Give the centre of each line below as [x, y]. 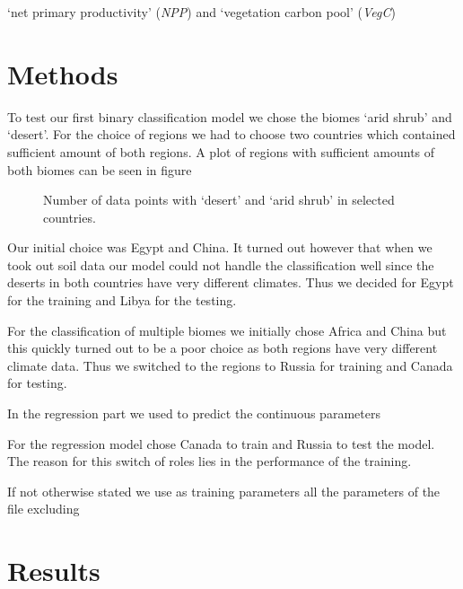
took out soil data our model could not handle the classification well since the [221, 264]
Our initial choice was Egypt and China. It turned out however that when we [220, 247]
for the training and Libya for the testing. [122, 300]
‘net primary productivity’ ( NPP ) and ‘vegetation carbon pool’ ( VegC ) [201, 12]
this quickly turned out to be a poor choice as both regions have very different [223, 348]
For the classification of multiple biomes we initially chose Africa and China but [227, 330]
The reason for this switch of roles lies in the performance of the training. [210, 461]
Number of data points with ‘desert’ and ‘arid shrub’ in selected [219, 200]
